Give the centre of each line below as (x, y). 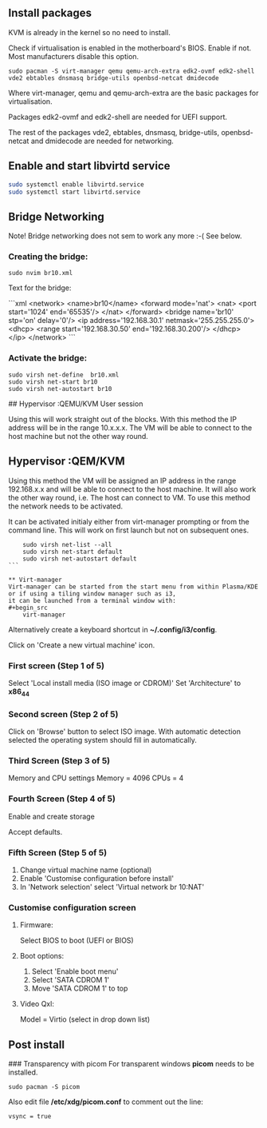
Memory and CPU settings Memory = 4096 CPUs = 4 (96, 778)
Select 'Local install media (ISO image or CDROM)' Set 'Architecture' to (125, 683)
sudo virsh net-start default (73, 552)
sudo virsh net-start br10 (53, 382)
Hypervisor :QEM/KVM (67, 462)
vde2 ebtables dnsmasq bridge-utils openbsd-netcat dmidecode (114, 78)
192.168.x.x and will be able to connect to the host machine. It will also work (132, 489)
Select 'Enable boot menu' (75, 971)
